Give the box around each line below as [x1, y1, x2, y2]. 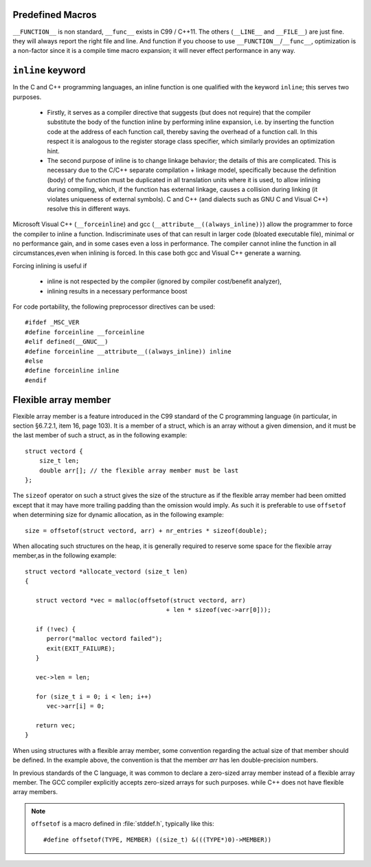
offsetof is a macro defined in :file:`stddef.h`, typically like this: [31, 820, 214, 828]
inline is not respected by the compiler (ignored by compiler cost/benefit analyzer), [47, 277, 282, 285]
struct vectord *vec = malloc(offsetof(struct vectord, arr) [35, 596, 247, 604]
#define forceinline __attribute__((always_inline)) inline [25, 347, 232, 355]
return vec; [35, 721, 76, 729]
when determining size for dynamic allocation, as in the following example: [12, 511, 224, 519]
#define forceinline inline [25, 366, 120, 375]
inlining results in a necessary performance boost [47, 287, 188, 295]
